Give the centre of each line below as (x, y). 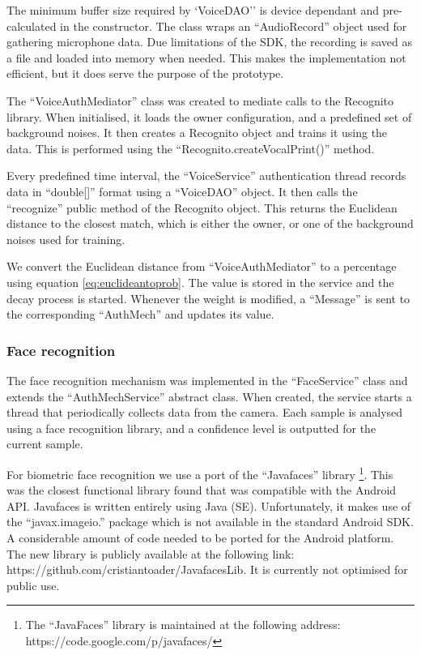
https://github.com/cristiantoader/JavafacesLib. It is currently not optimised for (207, 569)
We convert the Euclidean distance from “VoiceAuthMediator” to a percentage (202, 266)
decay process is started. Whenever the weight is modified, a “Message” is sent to (208, 298)
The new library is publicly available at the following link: (151, 553)
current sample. (45, 444)
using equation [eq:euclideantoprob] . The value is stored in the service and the (200, 282)
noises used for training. (66, 239)
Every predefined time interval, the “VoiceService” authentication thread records (206, 176)
